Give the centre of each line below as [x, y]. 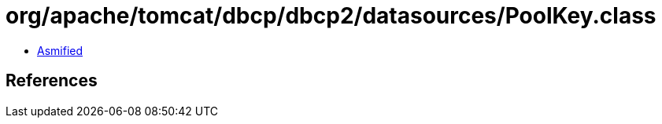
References [52, 81]
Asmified [60, 50]
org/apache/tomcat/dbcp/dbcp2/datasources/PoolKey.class [331, 16]
